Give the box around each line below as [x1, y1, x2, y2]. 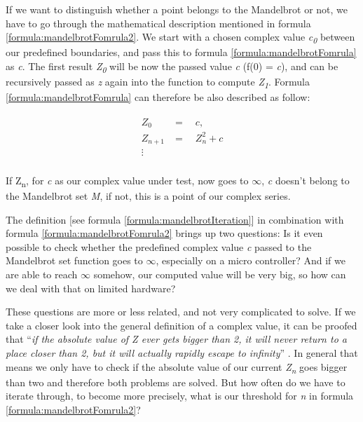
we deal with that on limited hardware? [6, 280, 176, 295]
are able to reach [6, 266, 78, 281]
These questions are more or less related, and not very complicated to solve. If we [6, 304, 356, 319]
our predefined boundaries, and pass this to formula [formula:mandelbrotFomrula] [6, 45, 357, 60]
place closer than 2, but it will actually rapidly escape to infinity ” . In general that [6, 345, 358, 360]
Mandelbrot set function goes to [6, 253, 143, 268]
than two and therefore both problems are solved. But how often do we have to [6, 374, 345, 389]
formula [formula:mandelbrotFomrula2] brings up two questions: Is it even [6, 226, 323, 240]
